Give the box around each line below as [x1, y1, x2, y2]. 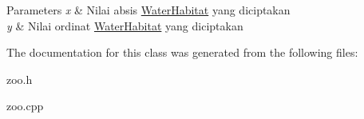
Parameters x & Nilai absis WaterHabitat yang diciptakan [6, 2, 291, 18]
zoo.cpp [6, 97, 44, 114]
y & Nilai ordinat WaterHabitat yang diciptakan [6, 17, 243, 34]
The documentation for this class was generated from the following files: [6, 44, 358, 61]
